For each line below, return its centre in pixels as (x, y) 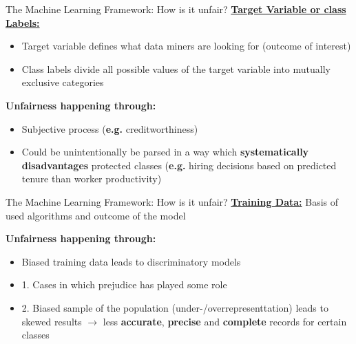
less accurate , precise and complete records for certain (225, 321)
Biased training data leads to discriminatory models (131, 261)
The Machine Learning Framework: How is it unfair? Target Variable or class (176, 9)
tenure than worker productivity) (92, 179)
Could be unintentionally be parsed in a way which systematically (165, 152)
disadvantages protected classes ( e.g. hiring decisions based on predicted (179, 165)
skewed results (52, 321)
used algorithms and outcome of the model (96, 215)
